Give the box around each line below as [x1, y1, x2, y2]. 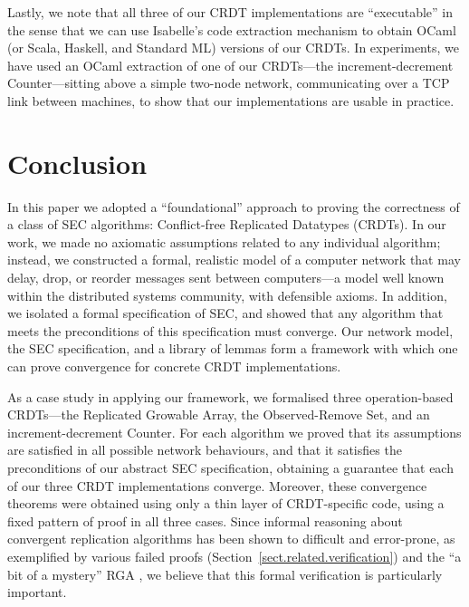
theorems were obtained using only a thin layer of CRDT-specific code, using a [7, 494, 445, 513]
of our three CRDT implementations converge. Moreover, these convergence [7, 476, 427, 495]
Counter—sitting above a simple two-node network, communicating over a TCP [7, 73, 450, 92]
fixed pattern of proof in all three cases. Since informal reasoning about [7, 511, 403, 530]
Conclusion [7, 144, 148, 181]
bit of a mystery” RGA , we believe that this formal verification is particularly [7, 564, 443, 583]
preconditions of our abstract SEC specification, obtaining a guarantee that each [7, 458, 454, 477]
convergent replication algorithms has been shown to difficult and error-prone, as [7, 529, 455, 548]
